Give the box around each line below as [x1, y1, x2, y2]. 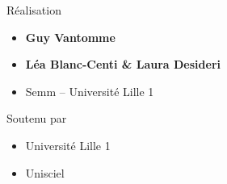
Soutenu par [6, 110, 67, 127]
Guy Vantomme [25, 28, 116, 45]
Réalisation [6, 2, 61, 18]
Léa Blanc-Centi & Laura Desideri [25, 56, 221, 73]
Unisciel [25, 164, 65, 181]
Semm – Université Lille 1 [25, 82, 154, 99]
